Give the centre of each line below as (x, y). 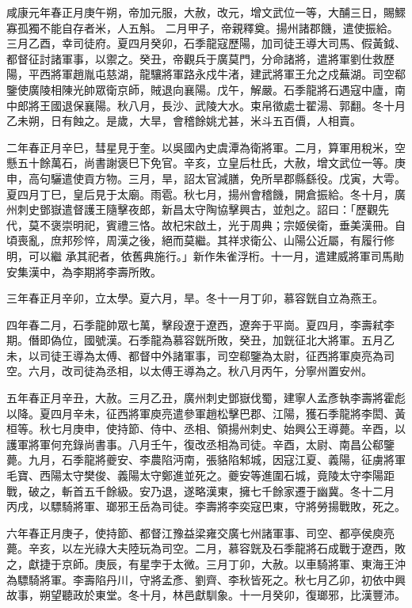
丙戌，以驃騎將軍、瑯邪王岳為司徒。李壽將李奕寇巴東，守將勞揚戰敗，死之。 (206, 506)
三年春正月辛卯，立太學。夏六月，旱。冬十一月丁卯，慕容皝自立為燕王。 (195, 298)
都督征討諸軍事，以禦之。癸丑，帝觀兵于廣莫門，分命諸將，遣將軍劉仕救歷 (200, 58)
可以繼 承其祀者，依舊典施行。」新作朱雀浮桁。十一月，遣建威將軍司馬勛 (216, 255)
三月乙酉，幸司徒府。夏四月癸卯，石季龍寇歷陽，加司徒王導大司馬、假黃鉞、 (206, 43)
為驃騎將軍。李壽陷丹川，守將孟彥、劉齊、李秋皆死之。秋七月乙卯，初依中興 (206, 579)
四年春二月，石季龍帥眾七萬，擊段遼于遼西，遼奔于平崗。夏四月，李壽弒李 (200, 324)
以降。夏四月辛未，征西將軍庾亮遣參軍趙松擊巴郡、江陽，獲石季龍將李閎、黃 (206, 413)
